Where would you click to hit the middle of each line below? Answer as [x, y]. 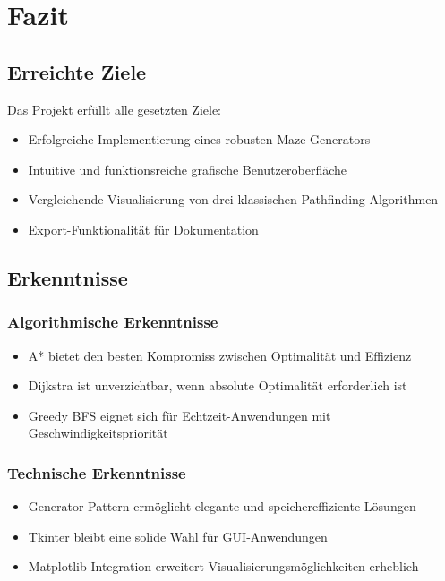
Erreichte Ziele [77, 71]
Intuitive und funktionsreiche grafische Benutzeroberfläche [187, 169]
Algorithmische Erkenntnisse [113, 322]
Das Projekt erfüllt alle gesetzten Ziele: [114, 109]
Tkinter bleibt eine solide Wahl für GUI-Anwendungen [178, 536]
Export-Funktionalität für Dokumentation [143, 229]
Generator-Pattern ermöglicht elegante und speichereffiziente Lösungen [222, 506]
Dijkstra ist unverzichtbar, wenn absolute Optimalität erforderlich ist [218, 385]
